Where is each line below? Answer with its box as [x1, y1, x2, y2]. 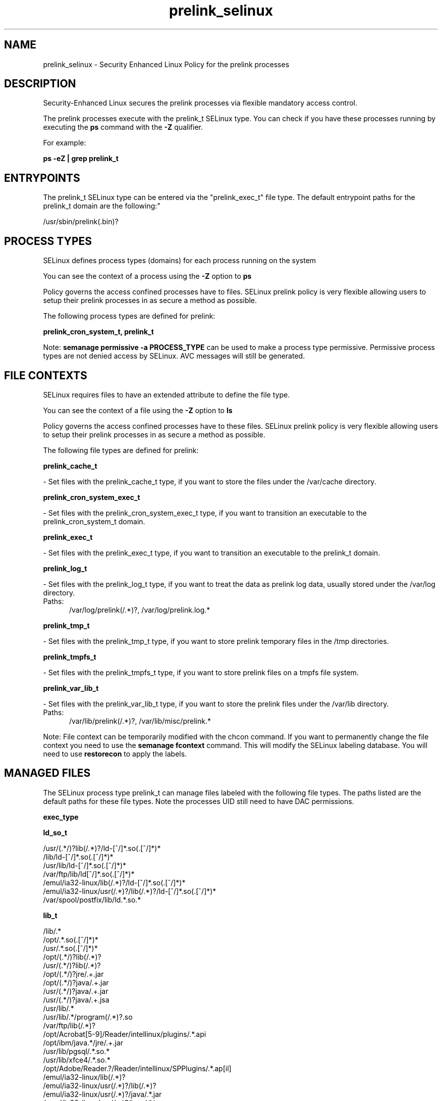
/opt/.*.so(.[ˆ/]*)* [43, 935, 98, 944]
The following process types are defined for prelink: [43, 312, 215, 321]
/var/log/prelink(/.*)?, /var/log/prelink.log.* [69, 605, 210, 614]
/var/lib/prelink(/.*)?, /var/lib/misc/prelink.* [69, 716, 211, 725]
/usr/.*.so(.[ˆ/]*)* [43, 943, 98, 953]
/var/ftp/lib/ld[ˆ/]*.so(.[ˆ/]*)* [43, 869, 135, 878]
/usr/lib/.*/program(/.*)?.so [43, 1012, 133, 1021]
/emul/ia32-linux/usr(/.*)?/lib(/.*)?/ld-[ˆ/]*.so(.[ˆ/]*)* [43, 886, 216, 895]
